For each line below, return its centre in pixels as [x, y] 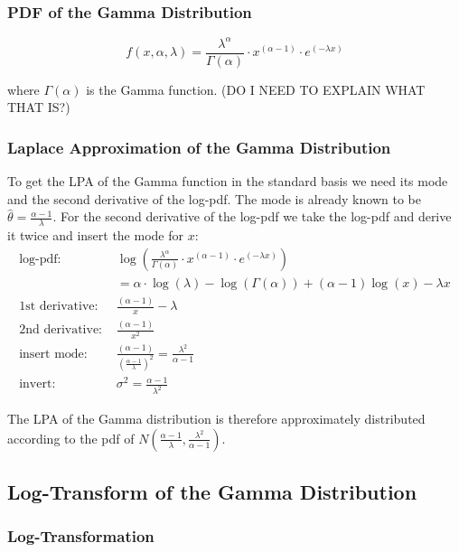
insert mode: [53, 354]
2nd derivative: [61, 330]
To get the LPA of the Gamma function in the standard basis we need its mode [228, 181]
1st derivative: [59, 307]
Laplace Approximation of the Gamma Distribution [199, 147]
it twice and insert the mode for [95, 235]
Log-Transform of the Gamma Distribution [212, 492]
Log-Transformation [81, 536]
